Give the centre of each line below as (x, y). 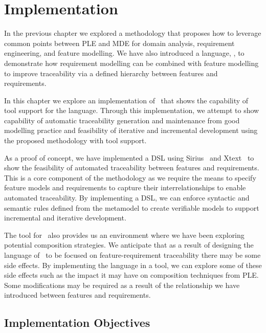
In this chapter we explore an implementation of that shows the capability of (126, 100)
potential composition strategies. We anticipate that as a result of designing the (129, 245)
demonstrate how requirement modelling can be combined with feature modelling (131, 63)
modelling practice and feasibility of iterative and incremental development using (131, 130)
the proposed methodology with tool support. (75, 140)
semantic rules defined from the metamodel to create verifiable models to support (132, 207)
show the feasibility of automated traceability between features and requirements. (132, 168)
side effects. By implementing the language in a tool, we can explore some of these (133, 265)
